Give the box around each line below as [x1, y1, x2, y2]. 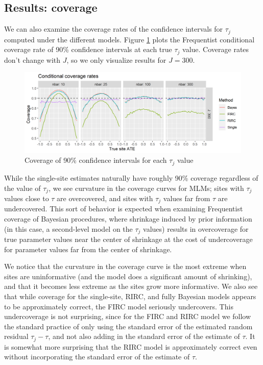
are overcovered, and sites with [57, 192, 153, 203]
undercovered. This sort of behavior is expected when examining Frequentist [4, 203, 243, 214]
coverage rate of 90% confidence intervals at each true [4, 44, 172, 55]
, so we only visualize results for [66, 54, 166, 65]
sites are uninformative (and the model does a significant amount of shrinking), [4, 271, 252, 281]
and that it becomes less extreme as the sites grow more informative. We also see [4, 281, 258, 291]
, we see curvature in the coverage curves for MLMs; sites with [49, 182, 244, 193]
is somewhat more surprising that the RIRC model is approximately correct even [4, 341, 257, 352]
